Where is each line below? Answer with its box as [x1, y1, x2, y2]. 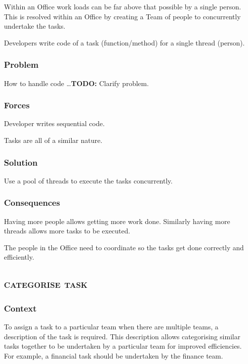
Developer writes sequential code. [4, 118, 105, 129]
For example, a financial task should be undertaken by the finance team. [4, 350, 223, 361]
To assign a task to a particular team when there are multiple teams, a [4, 321, 219, 331]
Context [4, 302, 37, 314]
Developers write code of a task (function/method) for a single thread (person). [4, 37, 245, 47]
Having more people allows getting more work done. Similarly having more [4, 216, 230, 226]
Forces [4, 99, 30, 111]
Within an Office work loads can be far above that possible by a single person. [4, 1, 242, 11]
